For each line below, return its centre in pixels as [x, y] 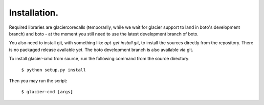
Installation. [34, 13]
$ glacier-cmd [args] [47, 92]
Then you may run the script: [38, 81]
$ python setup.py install [54, 70]
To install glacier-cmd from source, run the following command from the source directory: [99, 59]
